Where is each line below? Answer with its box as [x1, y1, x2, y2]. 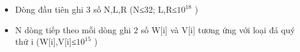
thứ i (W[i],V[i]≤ [15, 35, 77, 48]
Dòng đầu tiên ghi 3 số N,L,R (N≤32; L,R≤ [15, 3, 177, 15]
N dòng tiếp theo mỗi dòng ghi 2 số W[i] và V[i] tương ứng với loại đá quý [15, 23, 295, 36]
